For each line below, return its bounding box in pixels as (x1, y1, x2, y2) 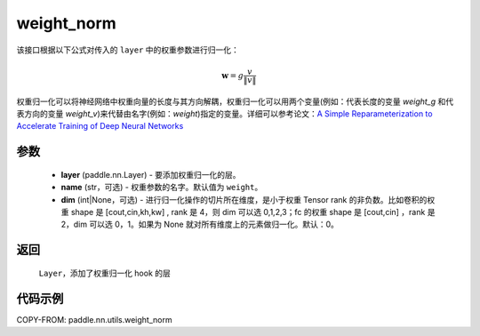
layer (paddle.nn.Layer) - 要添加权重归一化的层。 (60, 169, 241, 180)
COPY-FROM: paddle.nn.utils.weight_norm (16, 314, 172, 324)
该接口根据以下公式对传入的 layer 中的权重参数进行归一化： (16, 44, 240, 55)
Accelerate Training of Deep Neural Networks (16, 121, 184, 132)
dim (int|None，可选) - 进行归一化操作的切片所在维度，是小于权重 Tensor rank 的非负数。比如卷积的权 (60, 194, 436, 204)
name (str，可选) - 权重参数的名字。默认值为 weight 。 (60, 182, 263, 193)
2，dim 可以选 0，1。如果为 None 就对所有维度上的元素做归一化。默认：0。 (60, 219, 340, 230)
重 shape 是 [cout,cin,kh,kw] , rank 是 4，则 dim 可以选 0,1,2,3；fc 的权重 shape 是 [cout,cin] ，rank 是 (60, 206, 436, 217)
